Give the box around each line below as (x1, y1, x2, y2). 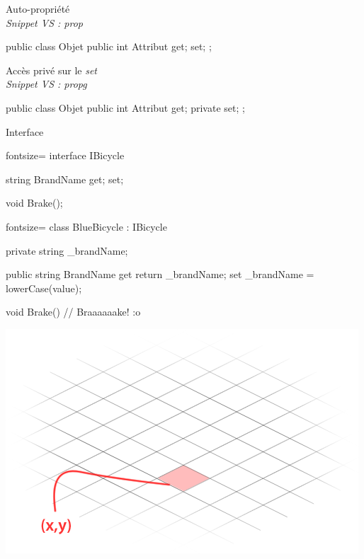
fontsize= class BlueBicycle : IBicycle (6, 219, 167, 234)
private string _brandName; (6, 243, 128, 258)
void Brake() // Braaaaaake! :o (6, 304, 141, 319)
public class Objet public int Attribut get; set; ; (6, 39, 212, 54)
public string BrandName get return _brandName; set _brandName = (6, 267, 314, 282)
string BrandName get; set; (6, 171, 124, 186)
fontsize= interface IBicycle (6, 148, 125, 163)
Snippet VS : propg (6, 76, 87, 91)
